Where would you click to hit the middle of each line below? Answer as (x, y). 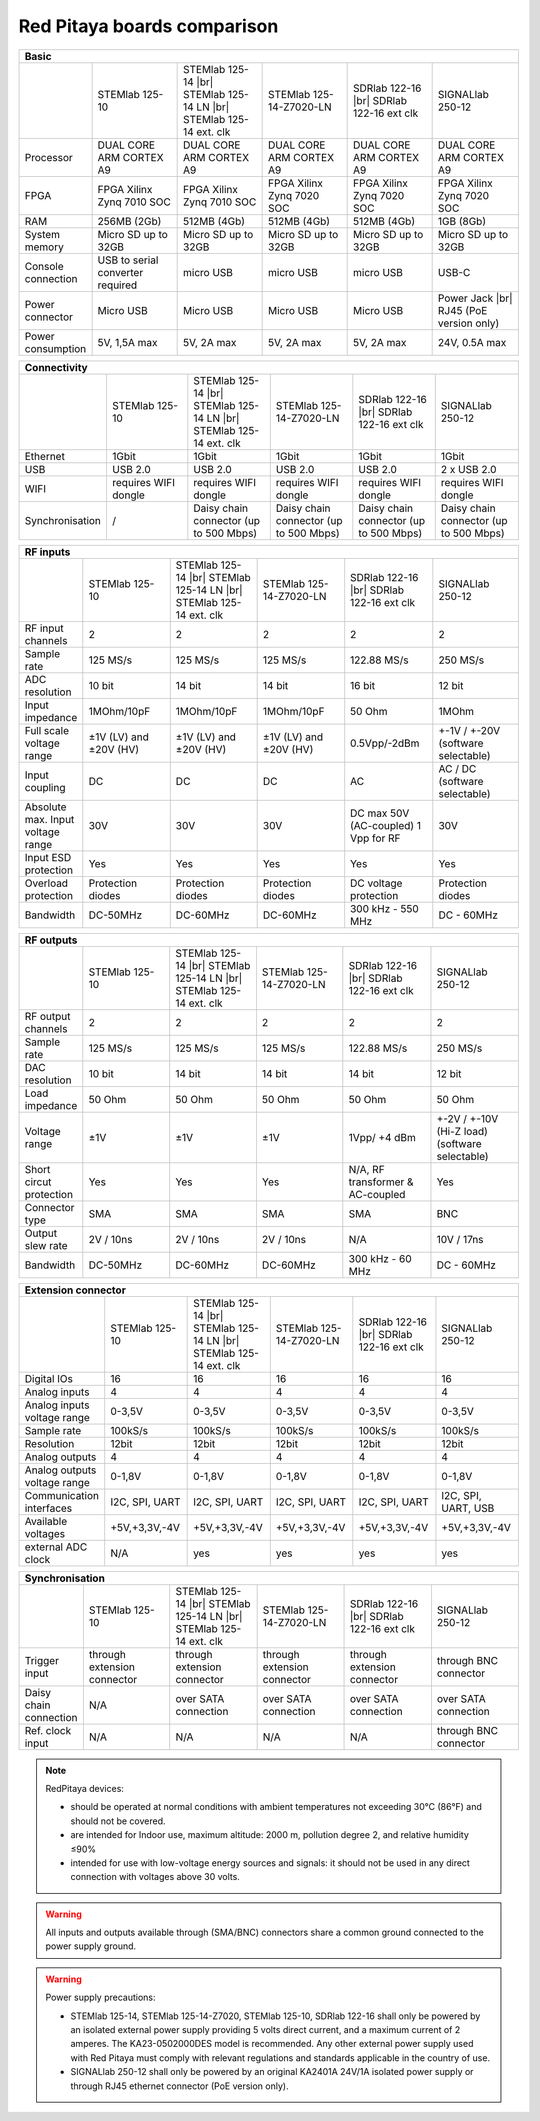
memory (44, 247)
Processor (49, 157)
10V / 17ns (460, 1239)
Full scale (47, 730)
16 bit (363, 685)
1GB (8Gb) (462, 221)
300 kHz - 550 (384, 908)
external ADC (56, 1547)
